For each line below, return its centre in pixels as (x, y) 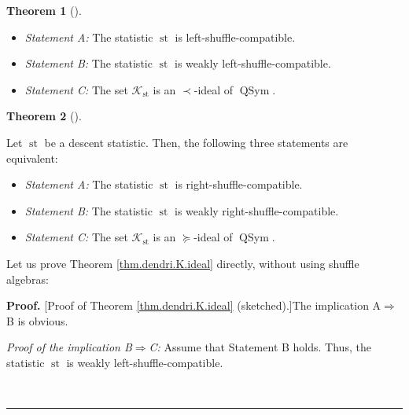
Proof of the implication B (69, 347)
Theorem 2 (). (44, 116)
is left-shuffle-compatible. (235, 37)
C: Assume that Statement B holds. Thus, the (260, 347)
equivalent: (32, 158)
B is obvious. (37, 320)
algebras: (28, 279)
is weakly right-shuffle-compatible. (256, 210)
